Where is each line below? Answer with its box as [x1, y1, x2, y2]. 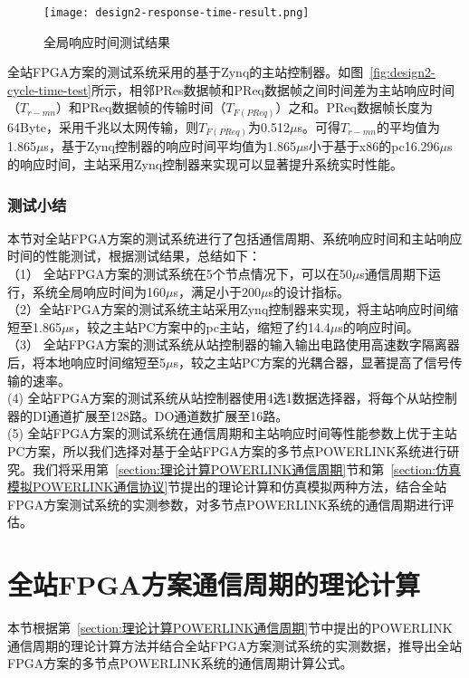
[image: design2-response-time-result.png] [43, 6, 310, 19]
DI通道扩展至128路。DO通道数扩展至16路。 [32, 406, 289, 425]
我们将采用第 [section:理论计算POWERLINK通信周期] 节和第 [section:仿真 [32, 459, 462, 478]
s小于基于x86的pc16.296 [303, 137, 440, 156]
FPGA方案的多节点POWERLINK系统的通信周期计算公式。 [7, 654, 353, 673]
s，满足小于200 [173, 282, 261, 301]
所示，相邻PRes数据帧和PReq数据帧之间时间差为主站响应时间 [91, 80, 455, 99]
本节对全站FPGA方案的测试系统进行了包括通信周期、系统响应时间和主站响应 [7, 228, 463, 247]
